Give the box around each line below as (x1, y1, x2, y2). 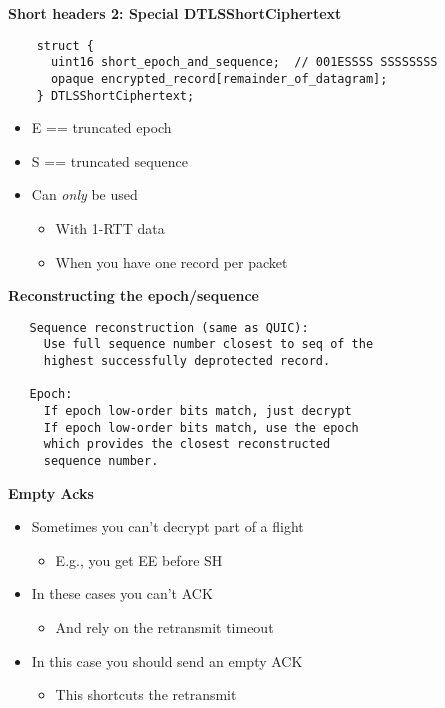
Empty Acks (8, 482, 94, 503)
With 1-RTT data (55, 218, 165, 238)
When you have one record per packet (55, 251, 288, 272)
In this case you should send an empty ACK (31, 650, 303, 671)
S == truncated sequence (31, 150, 188, 171)
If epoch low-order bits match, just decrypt (43, 404, 352, 419)
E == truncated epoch (31, 117, 172, 138)
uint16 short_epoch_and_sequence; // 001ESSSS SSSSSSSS (50, 55, 438, 70)
